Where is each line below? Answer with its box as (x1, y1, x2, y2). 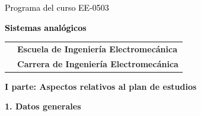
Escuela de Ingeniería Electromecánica (17, 42, 178, 55)
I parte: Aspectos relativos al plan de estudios (5, 80, 197, 92)
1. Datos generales (5, 100, 81, 112)
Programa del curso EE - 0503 (5, 1, 109, 13)
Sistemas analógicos (5, 21, 87, 33)
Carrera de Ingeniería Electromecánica (17, 57, 178, 70)
